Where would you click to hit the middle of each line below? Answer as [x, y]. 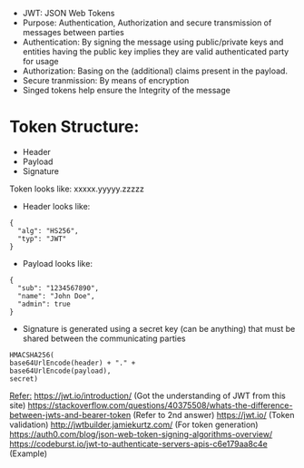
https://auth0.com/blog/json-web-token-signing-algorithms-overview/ [141, 434]
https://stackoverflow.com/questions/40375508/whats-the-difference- [160, 405]
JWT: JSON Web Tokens [69, 13]
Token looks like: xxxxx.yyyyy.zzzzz [77, 189]
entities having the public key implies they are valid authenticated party [156, 52]
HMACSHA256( [32, 355]
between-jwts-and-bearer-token [70, 414]
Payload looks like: [58, 263]
